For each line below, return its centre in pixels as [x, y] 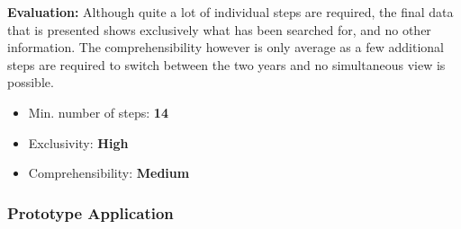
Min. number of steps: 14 [98, 112]
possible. [31, 82]
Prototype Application [90, 212]
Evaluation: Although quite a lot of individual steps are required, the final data [230, 12]
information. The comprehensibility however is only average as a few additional [226, 47]
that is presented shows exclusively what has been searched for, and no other [219, 29]
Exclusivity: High [78, 142]
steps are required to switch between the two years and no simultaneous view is [226, 64]
